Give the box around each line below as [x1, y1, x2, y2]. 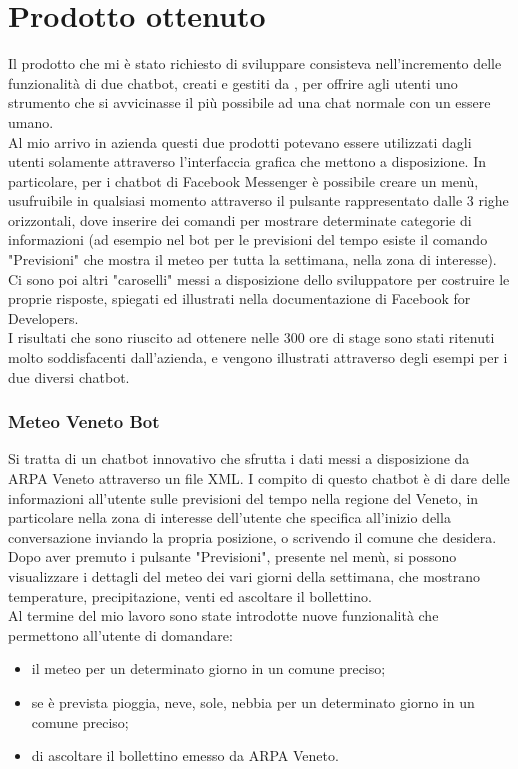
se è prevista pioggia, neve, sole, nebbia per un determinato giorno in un [31, 691, 475, 712]
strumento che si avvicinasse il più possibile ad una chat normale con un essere [8, 92, 491, 113]
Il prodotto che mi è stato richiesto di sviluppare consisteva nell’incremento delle [8, 53, 502, 74]
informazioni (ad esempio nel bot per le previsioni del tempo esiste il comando [8, 229, 488, 250]
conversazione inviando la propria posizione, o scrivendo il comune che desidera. [8, 526, 497, 547]
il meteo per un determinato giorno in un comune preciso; [31, 658, 386, 679]
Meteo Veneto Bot [8, 409, 160, 434]
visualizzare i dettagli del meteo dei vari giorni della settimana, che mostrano [8, 566, 481, 586]
